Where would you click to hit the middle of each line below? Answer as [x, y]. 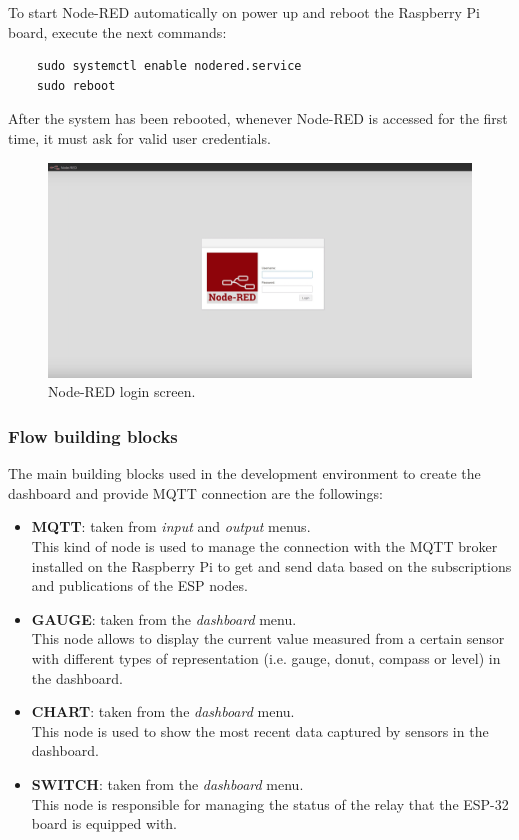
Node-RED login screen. [122, 391]
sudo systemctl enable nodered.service [169, 66]
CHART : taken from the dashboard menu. [163, 711]
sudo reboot [76, 85]
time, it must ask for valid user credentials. [139, 137]
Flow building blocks [93, 435]
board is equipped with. [104, 823]
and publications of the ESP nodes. [139, 585]
